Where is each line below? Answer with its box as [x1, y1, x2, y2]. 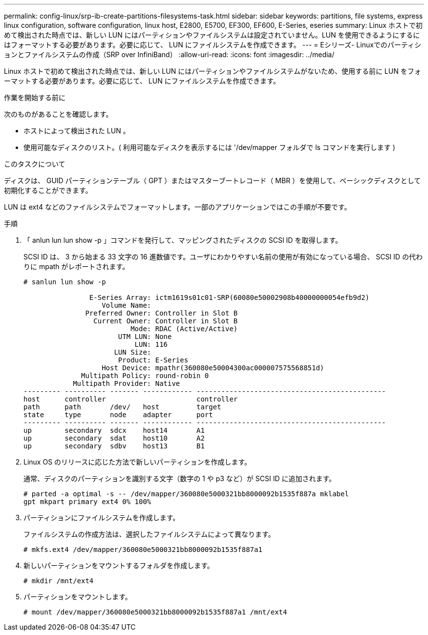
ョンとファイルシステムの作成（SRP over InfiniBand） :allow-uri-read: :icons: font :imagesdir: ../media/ [4, 50, 335, 59]
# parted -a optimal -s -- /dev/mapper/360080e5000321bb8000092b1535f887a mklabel [23, 490, 349, 498]
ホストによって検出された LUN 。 [23, 127, 130, 135]
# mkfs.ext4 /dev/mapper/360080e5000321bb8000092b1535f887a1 [23, 546, 262, 553]
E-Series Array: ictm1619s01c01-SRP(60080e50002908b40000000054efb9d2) [89, 294, 370, 301]
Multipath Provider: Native [73, 380, 180, 387]
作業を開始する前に [4, 93, 65, 102]
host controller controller [23, 395, 238, 403]
